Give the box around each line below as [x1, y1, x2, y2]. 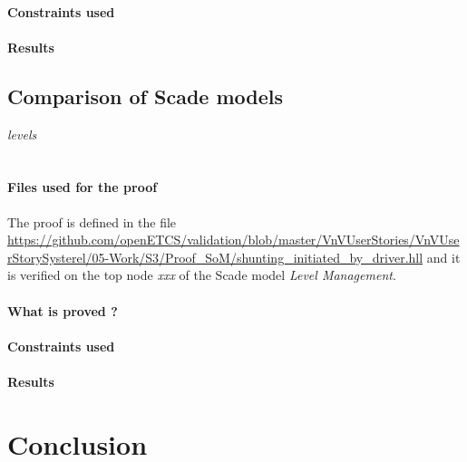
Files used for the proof [7, 178, 158, 197]
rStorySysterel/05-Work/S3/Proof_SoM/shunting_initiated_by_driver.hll [7, 247, 423, 266]
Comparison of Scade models [7, 82, 284, 110]
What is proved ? [7, 301, 118, 320]
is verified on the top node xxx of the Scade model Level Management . [7, 265, 396, 284]
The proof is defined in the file [7, 212, 177, 231]
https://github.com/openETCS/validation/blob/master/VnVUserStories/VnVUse [7, 230, 460, 249]
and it [426, 247, 461, 266]
